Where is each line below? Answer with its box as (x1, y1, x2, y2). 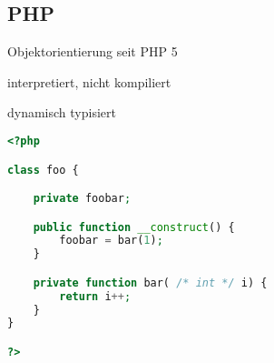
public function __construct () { (33, 220, 235, 234)
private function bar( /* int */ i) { (33, 276, 268, 289)
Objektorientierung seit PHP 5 (7, 42, 178, 61)
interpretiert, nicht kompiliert (7, 72, 171, 91)
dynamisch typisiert (7, 103, 116, 122)
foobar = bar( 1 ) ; (59, 234, 163, 247)
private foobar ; (33, 192, 132, 206)
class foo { (7, 163, 79, 176)
